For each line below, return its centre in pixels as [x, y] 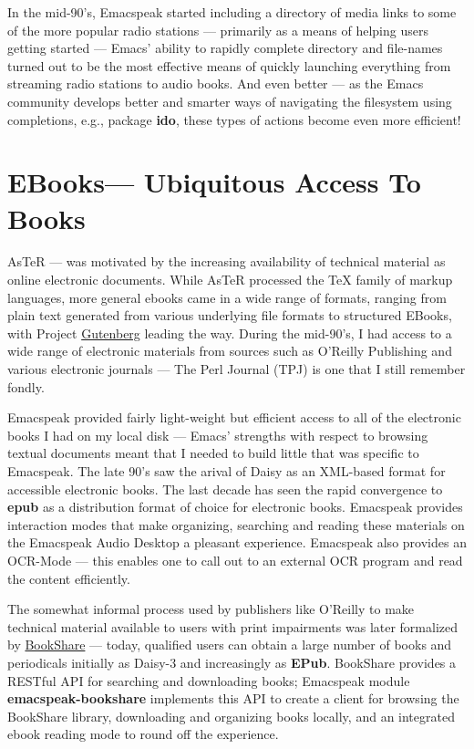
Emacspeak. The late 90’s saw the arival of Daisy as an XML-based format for [227, 471]
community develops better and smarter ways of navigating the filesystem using [230, 101]
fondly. [26, 386]
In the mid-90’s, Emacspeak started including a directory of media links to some [232, 12]
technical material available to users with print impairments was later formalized [233, 626]
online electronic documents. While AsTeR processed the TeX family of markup [230, 280]
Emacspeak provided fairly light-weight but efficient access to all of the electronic [234, 417]
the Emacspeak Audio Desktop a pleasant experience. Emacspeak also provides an [237, 542]
